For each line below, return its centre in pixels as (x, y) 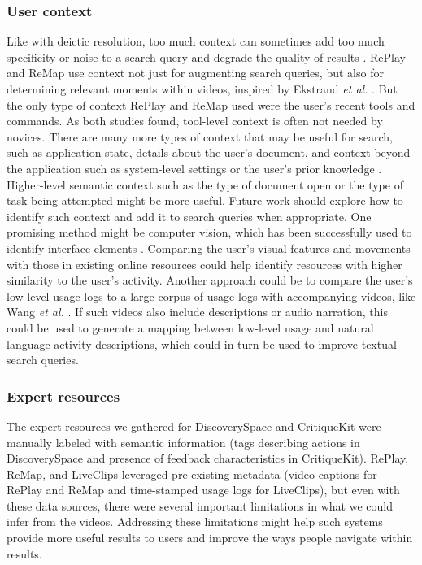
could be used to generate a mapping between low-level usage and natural (190, 327)
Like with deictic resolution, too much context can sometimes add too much (196, 41)
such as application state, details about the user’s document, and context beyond (209, 152)
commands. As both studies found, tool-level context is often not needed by (195, 121)
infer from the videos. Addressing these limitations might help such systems (195, 522)
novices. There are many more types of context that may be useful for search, (200, 136)
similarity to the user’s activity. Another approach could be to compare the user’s (210, 280)
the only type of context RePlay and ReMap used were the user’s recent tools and (211, 104)
